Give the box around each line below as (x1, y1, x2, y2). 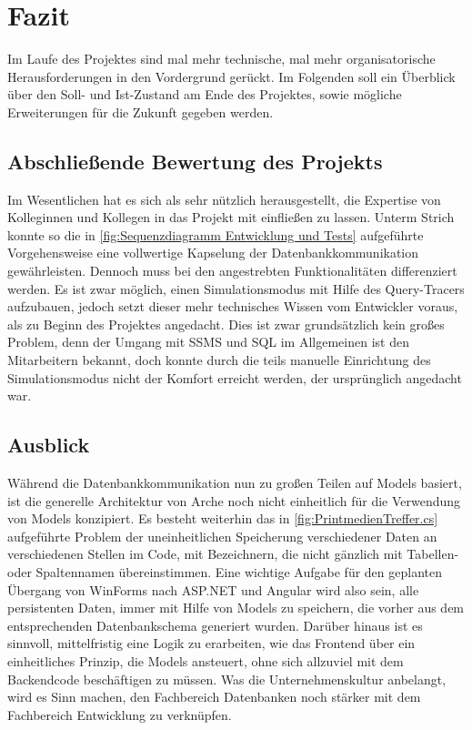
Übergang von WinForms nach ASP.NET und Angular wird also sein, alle (7, 580, 419, 599)
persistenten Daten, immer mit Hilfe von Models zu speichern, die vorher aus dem (7, 598, 465, 617)
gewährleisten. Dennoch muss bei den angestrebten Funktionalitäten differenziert (7, 261, 457, 280)
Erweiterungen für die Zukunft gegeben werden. (7, 102, 274, 121)
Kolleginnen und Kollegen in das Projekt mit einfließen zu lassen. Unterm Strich (7, 208, 455, 227)
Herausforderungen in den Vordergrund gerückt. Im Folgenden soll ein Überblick (7, 66, 456, 86)
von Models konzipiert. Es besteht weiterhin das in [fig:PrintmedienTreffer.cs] (7, 509, 438, 528)
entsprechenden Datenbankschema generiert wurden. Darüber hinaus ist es (7, 615, 423, 634)
